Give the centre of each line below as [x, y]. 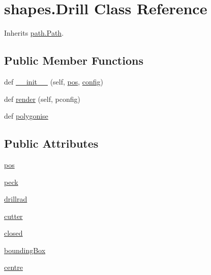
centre [13, 267]
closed [13, 233]
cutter [13, 216]
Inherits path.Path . [34, 33]
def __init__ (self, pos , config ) [54, 81]
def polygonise [26, 116]
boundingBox [25, 250]
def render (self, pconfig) [42, 99]
